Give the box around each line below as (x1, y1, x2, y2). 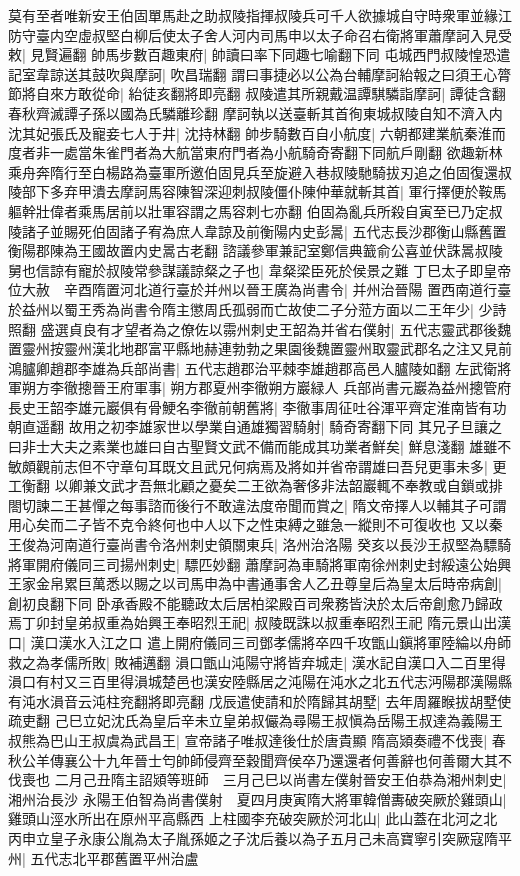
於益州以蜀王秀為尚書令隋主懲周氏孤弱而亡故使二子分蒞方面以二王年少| (8, 298, 474, 319)
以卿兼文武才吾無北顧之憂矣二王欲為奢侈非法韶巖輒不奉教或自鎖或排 (54, 475, 503, 496)
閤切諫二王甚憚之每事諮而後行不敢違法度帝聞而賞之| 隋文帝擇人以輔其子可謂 (8, 494, 507, 515)
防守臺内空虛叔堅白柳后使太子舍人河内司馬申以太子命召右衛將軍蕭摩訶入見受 (8, 24, 512, 45)
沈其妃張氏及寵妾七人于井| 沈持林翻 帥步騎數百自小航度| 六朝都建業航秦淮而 (8, 122, 506, 143)
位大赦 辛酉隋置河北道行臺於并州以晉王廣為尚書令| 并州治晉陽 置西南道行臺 (8, 279, 512, 300)
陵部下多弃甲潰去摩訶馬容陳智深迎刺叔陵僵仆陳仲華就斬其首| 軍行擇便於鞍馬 (8, 181, 507, 202)
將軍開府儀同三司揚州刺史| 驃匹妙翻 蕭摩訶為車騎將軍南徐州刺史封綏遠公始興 (8, 553, 512, 574)
